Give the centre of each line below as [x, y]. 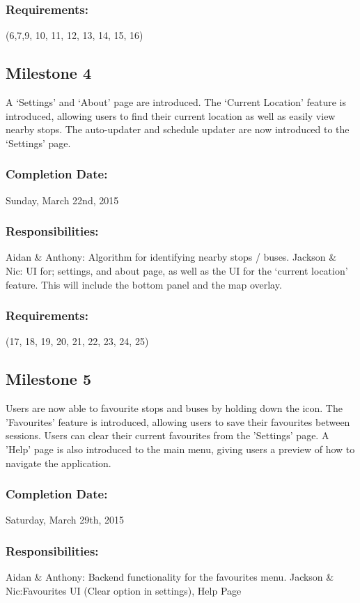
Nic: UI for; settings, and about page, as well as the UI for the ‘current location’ [177, 271]
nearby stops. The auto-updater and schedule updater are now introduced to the [178, 129]
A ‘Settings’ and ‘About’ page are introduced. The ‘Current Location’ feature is [176, 102]
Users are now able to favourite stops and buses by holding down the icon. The [174, 408]
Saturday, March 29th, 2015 [65, 520]
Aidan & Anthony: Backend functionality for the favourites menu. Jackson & [170, 577]
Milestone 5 [48, 379]
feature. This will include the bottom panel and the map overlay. [144, 284]
